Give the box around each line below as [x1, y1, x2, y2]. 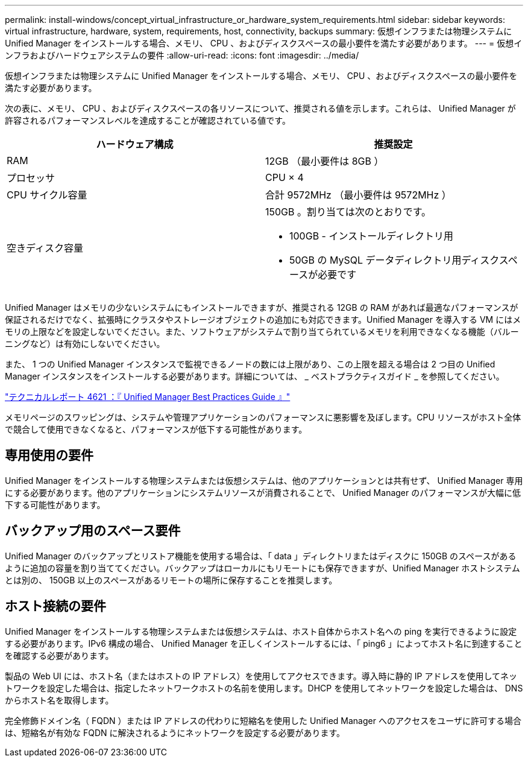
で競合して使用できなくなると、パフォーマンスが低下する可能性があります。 [5, 424, 307, 434]
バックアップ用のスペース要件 [5, 523, 181, 539]
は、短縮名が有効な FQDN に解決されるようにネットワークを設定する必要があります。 [5, 727, 345, 738]
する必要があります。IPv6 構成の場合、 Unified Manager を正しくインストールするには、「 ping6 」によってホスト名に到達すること [5, 638, 523, 649]
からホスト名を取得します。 [5, 694, 114, 705]
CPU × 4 [265, 171, 304, 183]
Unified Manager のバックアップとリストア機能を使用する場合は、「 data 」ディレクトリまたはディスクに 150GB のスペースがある [5, 550, 517, 561]
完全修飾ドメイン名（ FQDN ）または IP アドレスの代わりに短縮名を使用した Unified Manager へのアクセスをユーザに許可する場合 [5, 715, 521, 726]
